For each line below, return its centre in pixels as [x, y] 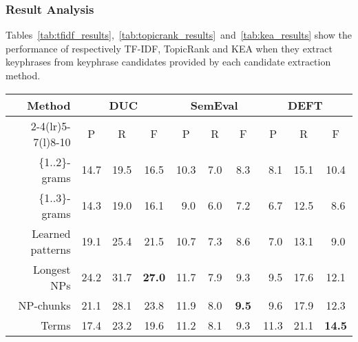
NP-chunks [44, 305]
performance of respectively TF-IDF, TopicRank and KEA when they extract [169, 48]
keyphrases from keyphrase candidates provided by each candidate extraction [168, 62]
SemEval [214, 105]
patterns [51, 249]
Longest [52, 269]
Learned [51, 233]
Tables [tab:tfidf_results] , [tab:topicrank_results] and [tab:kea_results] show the [179, 35]
